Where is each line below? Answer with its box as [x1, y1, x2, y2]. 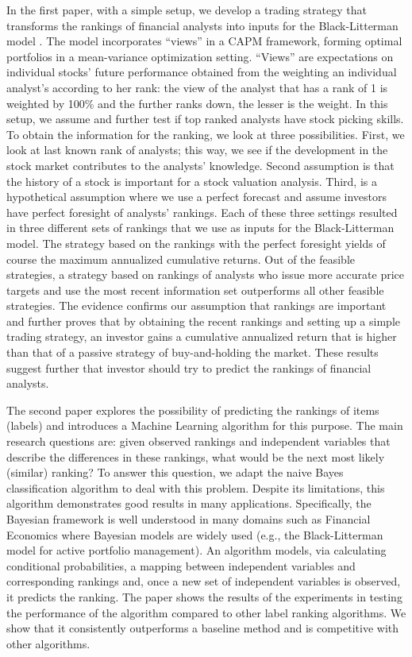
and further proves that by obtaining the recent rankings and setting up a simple [6, 312, 400, 329]
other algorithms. [6, 635, 90, 651]
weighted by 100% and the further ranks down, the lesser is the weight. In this [6, 95, 388, 111]
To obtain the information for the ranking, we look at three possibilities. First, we [6, 126, 405, 142]
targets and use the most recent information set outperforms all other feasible [6, 281, 384, 298]
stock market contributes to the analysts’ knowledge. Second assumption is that [6, 157, 395, 173]
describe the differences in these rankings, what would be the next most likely [6, 448, 385, 465]
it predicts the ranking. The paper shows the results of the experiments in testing [6, 588, 402, 605]
